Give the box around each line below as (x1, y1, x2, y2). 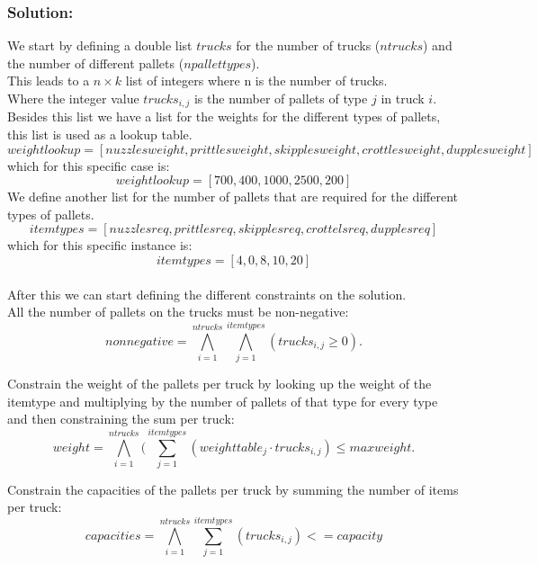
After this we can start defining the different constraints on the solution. (7, 284, 407, 303)
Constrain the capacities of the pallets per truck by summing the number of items (7, 479, 459, 498)
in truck (381, 89, 425, 107)
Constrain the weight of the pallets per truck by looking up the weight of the (7, 373, 432, 392)
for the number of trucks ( (236, 36, 381, 55)
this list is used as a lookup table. (7, 125, 193, 144)
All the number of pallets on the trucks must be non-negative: (7, 302, 349, 321)
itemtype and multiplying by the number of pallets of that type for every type (7, 391, 438, 410)
